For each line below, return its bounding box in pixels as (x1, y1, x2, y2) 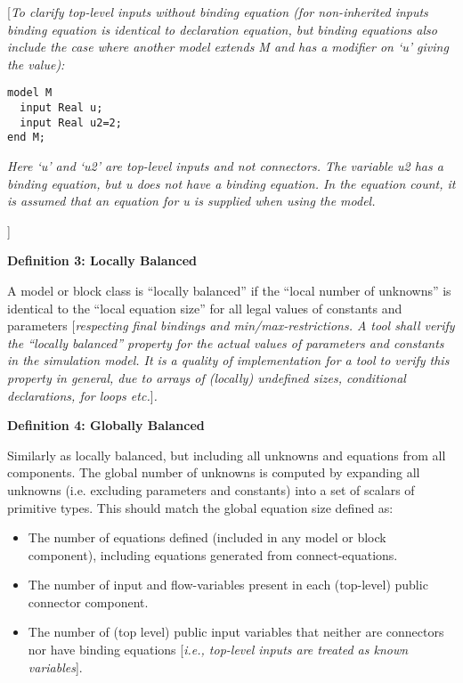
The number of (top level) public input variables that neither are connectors (28, 622, 444, 641)
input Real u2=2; (20, 116, 122, 129)
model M (7, 86, 53, 100)
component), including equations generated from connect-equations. (28, 545, 398, 564)
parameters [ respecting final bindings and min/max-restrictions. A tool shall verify (7, 316, 455, 335)
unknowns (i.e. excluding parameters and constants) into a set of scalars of (7, 480, 415, 499)
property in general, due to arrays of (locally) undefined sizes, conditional (7, 368, 406, 386)
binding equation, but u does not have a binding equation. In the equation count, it (7, 174, 456, 192)
